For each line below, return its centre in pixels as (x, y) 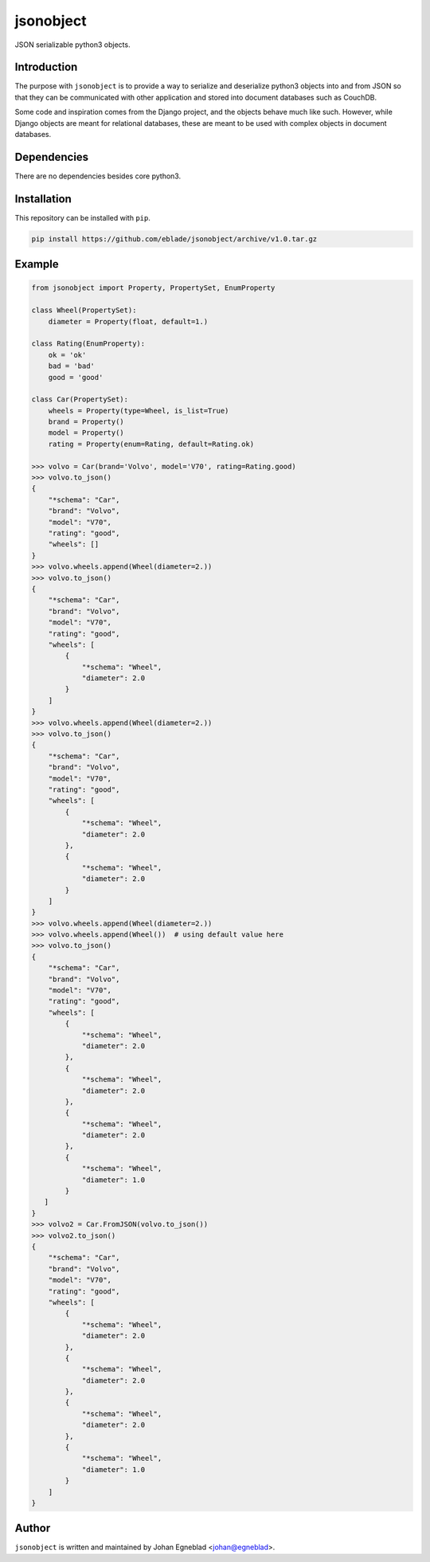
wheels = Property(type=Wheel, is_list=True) (139, 411)
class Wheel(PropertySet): (84, 310)
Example (37, 264)
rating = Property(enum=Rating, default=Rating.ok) (151, 444)
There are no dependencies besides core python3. (98, 176)
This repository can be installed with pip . (82, 217)
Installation (43, 199)
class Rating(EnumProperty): (88, 344)
